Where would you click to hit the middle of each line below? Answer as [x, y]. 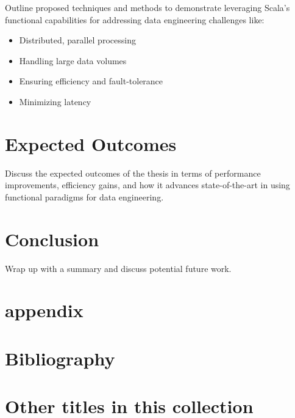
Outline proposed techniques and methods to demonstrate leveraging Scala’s [147, 7]
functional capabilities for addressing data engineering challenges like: [135, 19]
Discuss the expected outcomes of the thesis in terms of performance [133, 173]
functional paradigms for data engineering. [84, 196]
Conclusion [52, 239]
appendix [44, 310]
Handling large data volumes [73, 60]
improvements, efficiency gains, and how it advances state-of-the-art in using [147, 185]
